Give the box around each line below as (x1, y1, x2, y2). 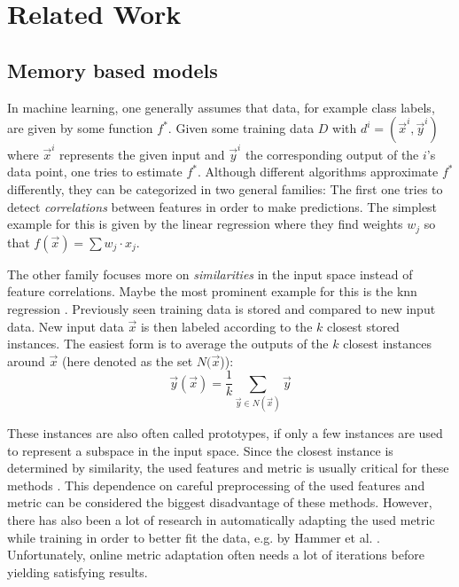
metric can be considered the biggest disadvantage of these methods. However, (7, 493, 432, 512)
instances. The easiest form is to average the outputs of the (7, 334, 329, 353)
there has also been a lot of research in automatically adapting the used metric (7, 511, 435, 529)
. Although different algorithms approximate (197, 162, 439, 181)
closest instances (343, 334, 432, 353)
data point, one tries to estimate (7, 162, 183, 181)
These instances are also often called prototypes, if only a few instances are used (7, 424, 443, 442)
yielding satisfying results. (7, 562, 148, 581)
